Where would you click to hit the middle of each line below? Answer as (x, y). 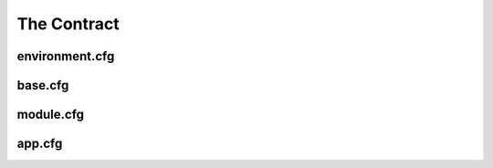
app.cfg (40, 144)
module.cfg (51, 115)
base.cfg (43, 85)
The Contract (68, 24)
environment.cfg (66, 56)
